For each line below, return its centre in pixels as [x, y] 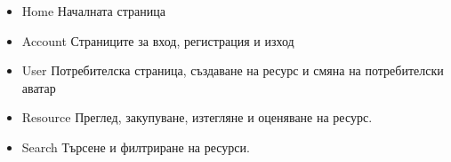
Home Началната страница [93, 11]
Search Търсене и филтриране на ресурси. [136, 147]
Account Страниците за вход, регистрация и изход [158, 40]
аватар [39, 87]
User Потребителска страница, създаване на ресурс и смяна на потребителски [233, 70]
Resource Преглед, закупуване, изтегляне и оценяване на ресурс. [197, 117]
